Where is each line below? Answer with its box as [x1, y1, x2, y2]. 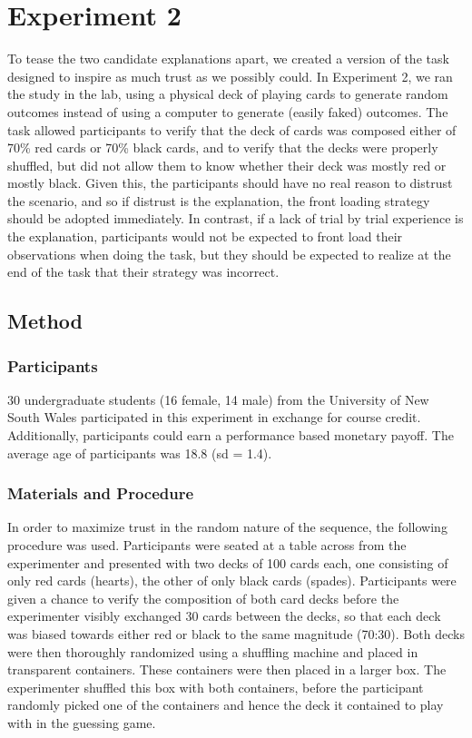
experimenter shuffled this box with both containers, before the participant [7, 677, 424, 696]
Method [7, 307, 83, 335]
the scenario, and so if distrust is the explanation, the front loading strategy [7, 191, 430, 210]
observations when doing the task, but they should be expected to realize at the [7, 244, 451, 263]
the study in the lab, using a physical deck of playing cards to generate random [7, 84, 448, 103]
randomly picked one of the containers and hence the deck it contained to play [7, 695, 444, 714]
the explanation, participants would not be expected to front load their [7, 227, 403, 246]
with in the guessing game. [7, 713, 156, 732]
